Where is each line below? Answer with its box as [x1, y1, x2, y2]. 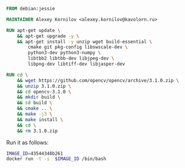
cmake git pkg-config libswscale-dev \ [28, 44, 128, 51]
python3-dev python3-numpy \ [28, 50, 101, 56]
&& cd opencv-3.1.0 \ [17, 89, 71, 95]
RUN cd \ [6, 72, 28, 78]
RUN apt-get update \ [6, 27, 61, 33]
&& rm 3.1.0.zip [17, 128, 58, 134]
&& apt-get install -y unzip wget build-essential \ [17, 39, 152, 45]
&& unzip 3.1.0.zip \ [17, 83, 71, 89]
